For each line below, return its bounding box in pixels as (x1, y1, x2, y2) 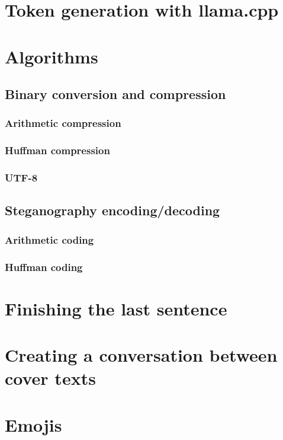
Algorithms (5, 44, 98, 68)
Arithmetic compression (5, 116, 121, 130)
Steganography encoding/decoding (5, 201, 220, 219)
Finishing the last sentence (5, 296, 227, 320)
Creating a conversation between (5, 343, 278, 367)
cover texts (5, 366, 96, 390)
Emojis (5, 412, 62, 436)
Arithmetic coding (5, 232, 94, 247)
